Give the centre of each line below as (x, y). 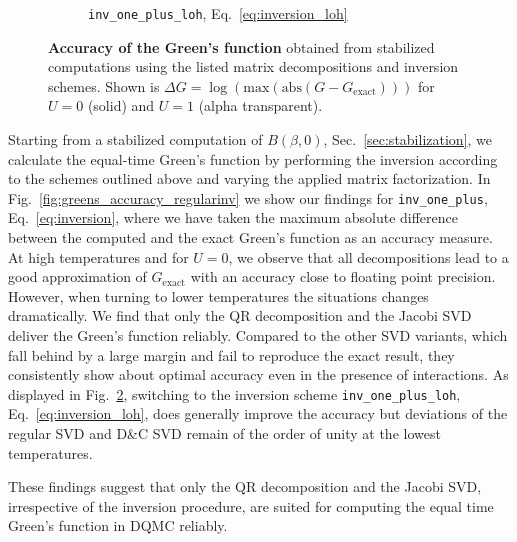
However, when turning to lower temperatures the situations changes (218, 295)
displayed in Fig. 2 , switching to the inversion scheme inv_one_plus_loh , (234, 393)
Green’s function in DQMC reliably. (118, 525)
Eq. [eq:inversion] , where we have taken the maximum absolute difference (233, 217)
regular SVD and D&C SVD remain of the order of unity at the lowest (224, 433)
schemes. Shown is (104, 85)
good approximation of (77, 276)
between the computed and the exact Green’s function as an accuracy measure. (250, 237)
